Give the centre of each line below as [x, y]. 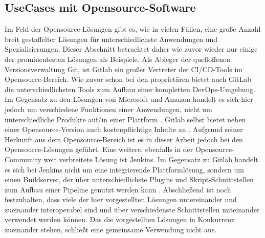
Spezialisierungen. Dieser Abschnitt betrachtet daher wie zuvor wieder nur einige [131, 49]
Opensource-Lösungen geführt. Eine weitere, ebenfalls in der [99, 149]
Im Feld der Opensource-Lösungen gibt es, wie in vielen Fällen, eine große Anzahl [133, 29]
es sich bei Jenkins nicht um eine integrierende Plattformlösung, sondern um [124, 169]
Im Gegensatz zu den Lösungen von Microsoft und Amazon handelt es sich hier [129, 99]
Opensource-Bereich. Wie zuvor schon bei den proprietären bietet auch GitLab [128, 79]
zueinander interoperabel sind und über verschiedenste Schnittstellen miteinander [132, 209]
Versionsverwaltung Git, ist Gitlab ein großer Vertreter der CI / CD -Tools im [124, 69]
